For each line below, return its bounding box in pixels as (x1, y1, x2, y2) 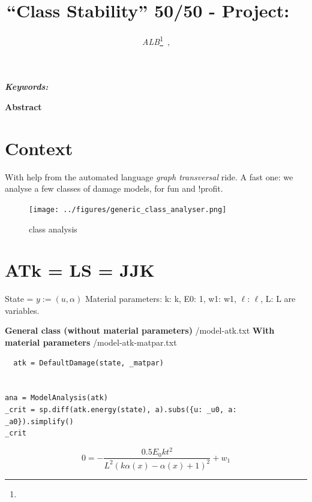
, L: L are (260, 292, 296, 305)
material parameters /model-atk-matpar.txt (5, 336, 177, 349)
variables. (5, 304, 40, 316)
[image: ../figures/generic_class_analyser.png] (29, 205, 227, 214)
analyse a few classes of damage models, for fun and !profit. (5, 182, 223, 195)
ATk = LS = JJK (5, 258, 155, 282)
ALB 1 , (142, 34, 170, 47)
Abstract (5, 100, 42, 113)
